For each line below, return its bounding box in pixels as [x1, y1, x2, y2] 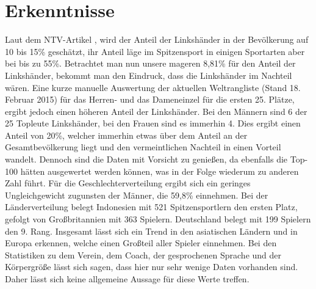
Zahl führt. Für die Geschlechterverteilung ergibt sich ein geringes [5, 177, 251, 189]
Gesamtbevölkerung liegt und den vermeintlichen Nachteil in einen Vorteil [5, 141, 281, 153]
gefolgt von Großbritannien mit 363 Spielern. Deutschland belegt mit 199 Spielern [5, 213, 311, 225]
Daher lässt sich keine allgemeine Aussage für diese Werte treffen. [5, 273, 250, 285]
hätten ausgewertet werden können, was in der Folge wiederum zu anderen [20, 164, 299, 177]
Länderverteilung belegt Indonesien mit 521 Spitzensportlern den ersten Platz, [5, 200, 298, 213]
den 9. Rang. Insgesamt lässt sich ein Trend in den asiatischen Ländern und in [5, 224, 298, 237]
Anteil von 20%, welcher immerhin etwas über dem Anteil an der [5, 128, 248, 141]
